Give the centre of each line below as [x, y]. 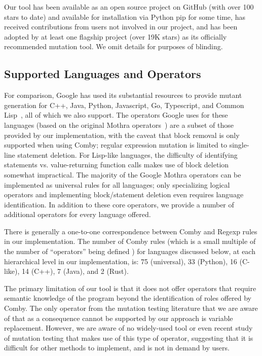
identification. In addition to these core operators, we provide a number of [119, 204]
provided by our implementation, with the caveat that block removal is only [122, 135]
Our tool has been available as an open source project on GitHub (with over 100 [129, 7]
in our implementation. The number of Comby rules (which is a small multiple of [130, 241]
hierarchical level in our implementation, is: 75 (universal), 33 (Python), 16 [121, 261]
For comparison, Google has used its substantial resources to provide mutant [123, 95]
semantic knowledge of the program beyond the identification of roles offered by [128, 298]
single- [239, 145]
